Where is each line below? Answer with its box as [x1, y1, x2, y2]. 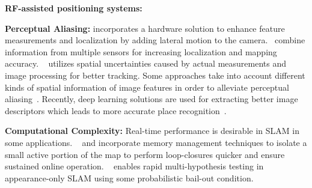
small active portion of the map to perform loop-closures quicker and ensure [5, 148, 285, 160]
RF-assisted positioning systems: [5, 2, 142, 14]
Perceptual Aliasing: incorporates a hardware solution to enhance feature [5, 22, 285, 34]
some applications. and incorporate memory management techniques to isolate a [5, 136, 307, 148]
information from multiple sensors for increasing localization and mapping [5, 45, 277, 58]
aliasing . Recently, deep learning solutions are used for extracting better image [5, 92, 298, 105]
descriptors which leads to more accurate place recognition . [5, 104, 227, 117]
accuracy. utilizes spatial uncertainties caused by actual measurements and [5, 57, 287, 70]
